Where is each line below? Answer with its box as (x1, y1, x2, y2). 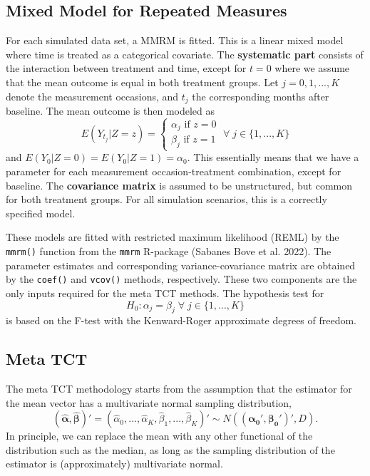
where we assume (274, 61, 350, 76)
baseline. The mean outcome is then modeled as (6, 103, 215, 118)
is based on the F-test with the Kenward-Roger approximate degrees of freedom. (6, 313, 357, 328)
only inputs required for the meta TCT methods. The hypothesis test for (6, 285, 324, 300)
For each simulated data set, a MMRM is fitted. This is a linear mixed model (6, 33, 344, 48)
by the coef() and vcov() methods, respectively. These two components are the (6, 271, 357, 286)
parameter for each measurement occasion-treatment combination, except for (6, 164, 341, 179)
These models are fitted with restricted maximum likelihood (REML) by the (6, 229, 339, 244)
